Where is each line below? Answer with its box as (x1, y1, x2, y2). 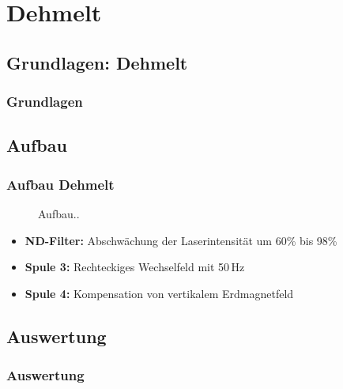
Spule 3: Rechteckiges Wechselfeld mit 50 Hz (24, 259, 245, 275)
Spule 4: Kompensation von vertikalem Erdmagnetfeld (24, 285, 294, 301)
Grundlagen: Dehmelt (6, 50, 188, 74)
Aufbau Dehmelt (6, 174, 115, 194)
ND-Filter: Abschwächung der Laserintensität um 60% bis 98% (24, 232, 337, 248)
